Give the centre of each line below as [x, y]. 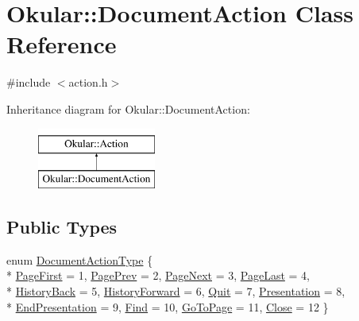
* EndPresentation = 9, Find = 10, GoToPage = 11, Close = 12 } [168, 306]
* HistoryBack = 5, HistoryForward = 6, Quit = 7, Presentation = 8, [176, 291]
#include [29, 82]
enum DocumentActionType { [80, 259]
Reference [62, 44]
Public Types [62, 227]
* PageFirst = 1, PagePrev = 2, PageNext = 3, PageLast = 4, [158, 275]
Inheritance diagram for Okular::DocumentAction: [128, 108]
